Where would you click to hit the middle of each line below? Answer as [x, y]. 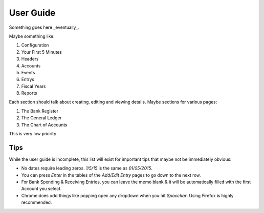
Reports [29, 93]
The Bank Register [40, 111]
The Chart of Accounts [44, 125]
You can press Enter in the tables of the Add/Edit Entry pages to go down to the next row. [111, 175]
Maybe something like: [32, 36]
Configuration [35, 45]
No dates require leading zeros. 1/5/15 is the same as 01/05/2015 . [87, 168]
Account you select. [42, 189]
